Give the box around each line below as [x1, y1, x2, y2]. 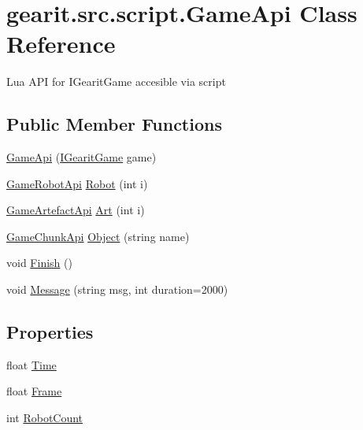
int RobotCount [6, 410, 83, 426]
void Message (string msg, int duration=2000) [6, 281, 228, 298]
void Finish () [6, 254, 72, 271]
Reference [6, 28, 116, 60]
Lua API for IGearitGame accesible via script [6, 73, 226, 90]
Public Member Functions [6, 112, 222, 136]
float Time [6, 356, 57, 373]
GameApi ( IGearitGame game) [6, 149, 157, 165]
